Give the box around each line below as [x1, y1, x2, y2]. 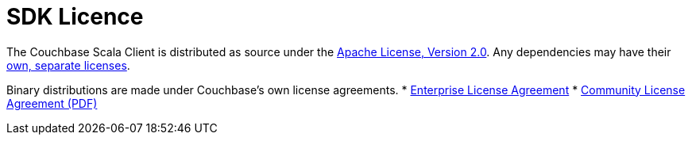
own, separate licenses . [6, 58, 130, 72]
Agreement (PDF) [6, 96, 98, 110]
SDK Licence [6, 3, 144, 30]
